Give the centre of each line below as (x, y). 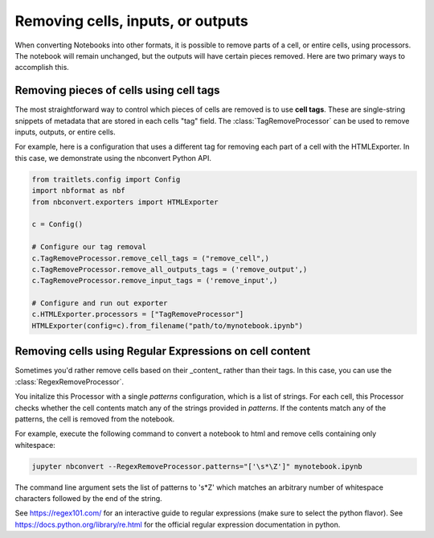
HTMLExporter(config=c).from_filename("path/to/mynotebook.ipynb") (168, 325)
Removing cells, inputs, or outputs (132, 21)
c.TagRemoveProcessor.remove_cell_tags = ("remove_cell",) (150, 258)
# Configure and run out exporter (100, 303)
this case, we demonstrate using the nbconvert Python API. (113, 158)
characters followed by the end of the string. (88, 499)
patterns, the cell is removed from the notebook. (95, 419)
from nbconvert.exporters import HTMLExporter (125, 202)
